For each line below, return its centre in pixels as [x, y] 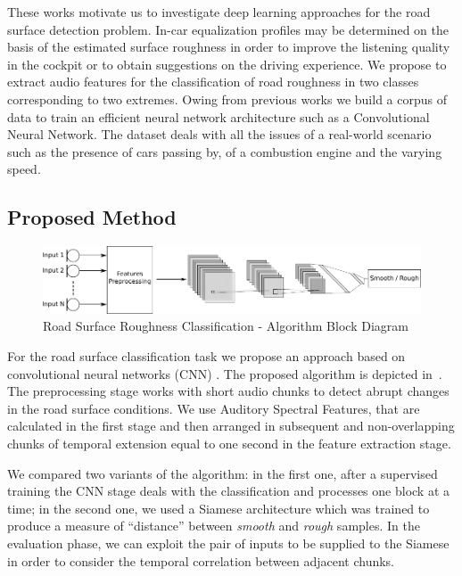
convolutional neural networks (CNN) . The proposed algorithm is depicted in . [225, 373]
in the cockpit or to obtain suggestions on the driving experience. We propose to [227, 64]
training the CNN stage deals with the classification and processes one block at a [229, 491]
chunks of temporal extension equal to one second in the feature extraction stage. [229, 443]
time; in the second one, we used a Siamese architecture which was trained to [219, 508]
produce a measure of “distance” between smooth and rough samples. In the [214, 526]
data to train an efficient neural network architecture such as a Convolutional [219, 116]
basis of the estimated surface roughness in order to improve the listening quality [229, 47]
